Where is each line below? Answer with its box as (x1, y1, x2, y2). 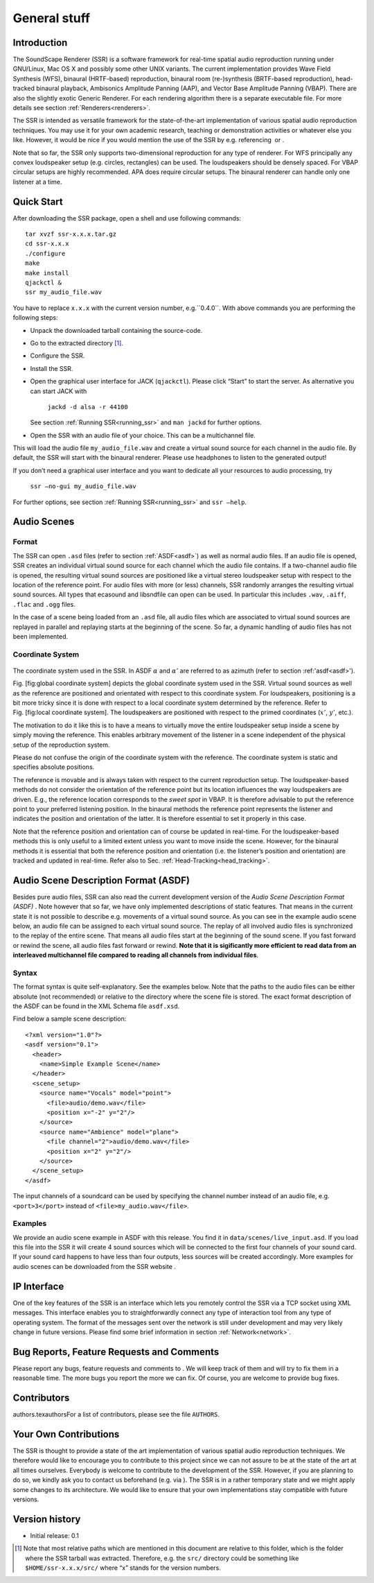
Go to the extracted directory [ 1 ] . (30, 338, 124, 347)
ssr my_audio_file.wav (25, 288, 103, 296)
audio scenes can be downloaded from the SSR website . (12, 1262, 177, 1270)
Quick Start (12, 196, 63, 207)
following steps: (12, 313, 58, 322)
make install (25, 269, 69, 277)
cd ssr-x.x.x (25, 240, 69, 248)
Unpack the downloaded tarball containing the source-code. (30, 326, 203, 334)
